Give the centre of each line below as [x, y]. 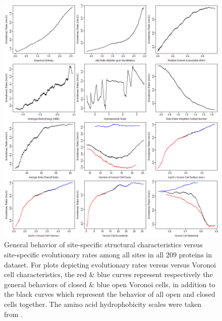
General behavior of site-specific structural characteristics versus [103, 245]
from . [14, 314]
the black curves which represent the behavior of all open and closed [110, 294]
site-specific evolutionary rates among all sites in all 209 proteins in [108, 255]
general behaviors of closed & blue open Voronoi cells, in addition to [110, 284]
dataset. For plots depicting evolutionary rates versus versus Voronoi [110, 264]
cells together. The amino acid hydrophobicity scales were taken [103, 304]
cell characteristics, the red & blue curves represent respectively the [108, 274]
